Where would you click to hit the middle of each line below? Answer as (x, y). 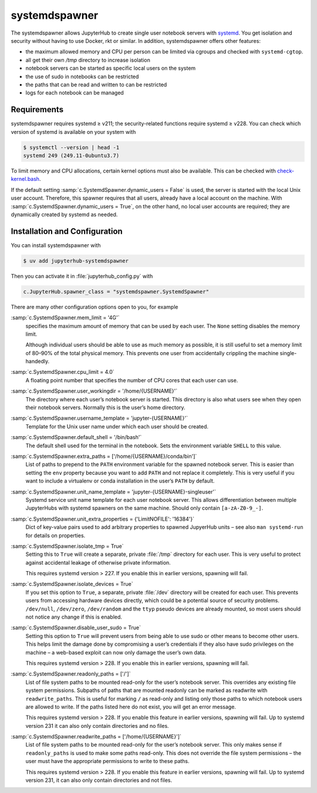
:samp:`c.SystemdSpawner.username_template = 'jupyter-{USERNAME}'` (99, 418)
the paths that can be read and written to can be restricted (96, 85)
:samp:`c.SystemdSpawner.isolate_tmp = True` (67, 546)
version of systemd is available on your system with (73, 131)
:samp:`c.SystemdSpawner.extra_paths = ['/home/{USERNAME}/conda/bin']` (104, 456)
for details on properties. (55, 535)
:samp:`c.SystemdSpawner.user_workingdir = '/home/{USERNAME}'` (94, 391)
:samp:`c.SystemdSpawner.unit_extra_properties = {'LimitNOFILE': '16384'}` (103, 519)
